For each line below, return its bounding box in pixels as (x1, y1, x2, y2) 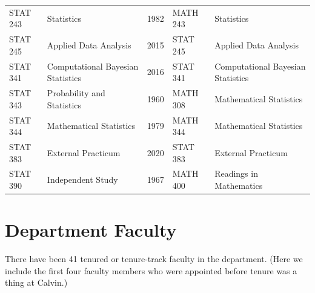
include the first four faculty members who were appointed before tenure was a (5, 264, 297, 277)
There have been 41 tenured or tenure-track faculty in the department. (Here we (5, 252, 303, 265)
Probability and (47, 87, 105, 99)
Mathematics (214, 179, 263, 191)
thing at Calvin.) (5, 276, 68, 289)
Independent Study (47, 173, 118, 186)
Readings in (214, 167, 258, 180)
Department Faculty (5, 217, 177, 242)
